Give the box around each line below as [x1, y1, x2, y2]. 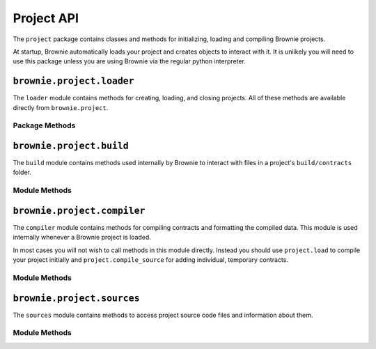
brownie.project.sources [13, 293, 140, 304]
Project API [13, 10, 79, 26]
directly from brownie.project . [13, 103, 109, 111]
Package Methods [13, 121, 76, 130]
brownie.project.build [13, 140, 129, 151]
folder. [13, 168, 31, 177]
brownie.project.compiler [13, 205, 146, 216]
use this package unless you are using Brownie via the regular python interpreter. [13, 57, 246, 65]
